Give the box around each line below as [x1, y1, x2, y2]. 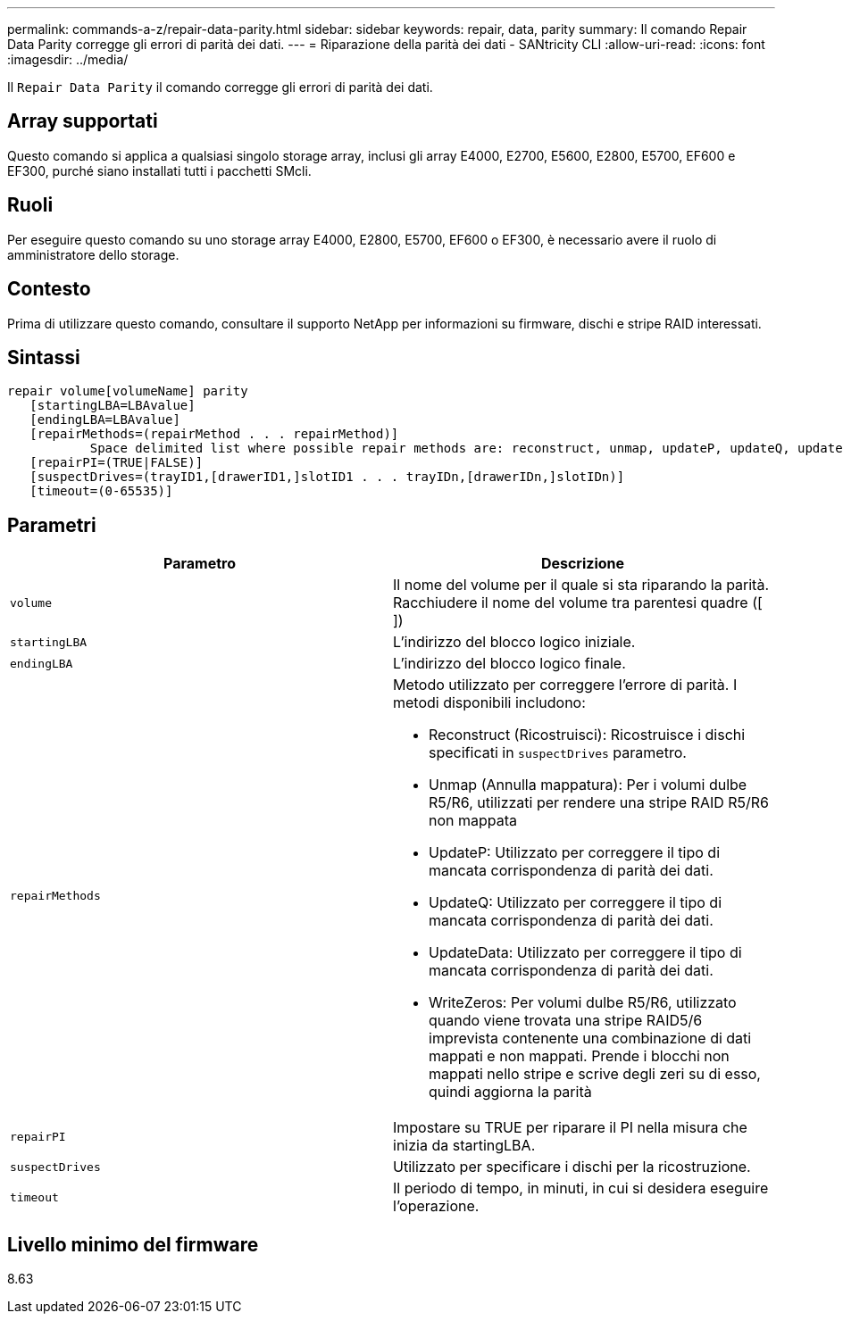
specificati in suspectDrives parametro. [429, 744, 687, 762]
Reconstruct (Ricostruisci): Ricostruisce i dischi [429, 726, 746, 744]
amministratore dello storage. [7, 246, 179, 262]
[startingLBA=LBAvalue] [29, 398, 196, 413]
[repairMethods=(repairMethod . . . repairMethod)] [29, 427, 399, 442]
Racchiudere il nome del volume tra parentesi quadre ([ [393, 594, 763, 612]
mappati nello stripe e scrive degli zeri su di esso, [429, 1065, 761, 1084]
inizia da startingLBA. [393, 1136, 536, 1155]
